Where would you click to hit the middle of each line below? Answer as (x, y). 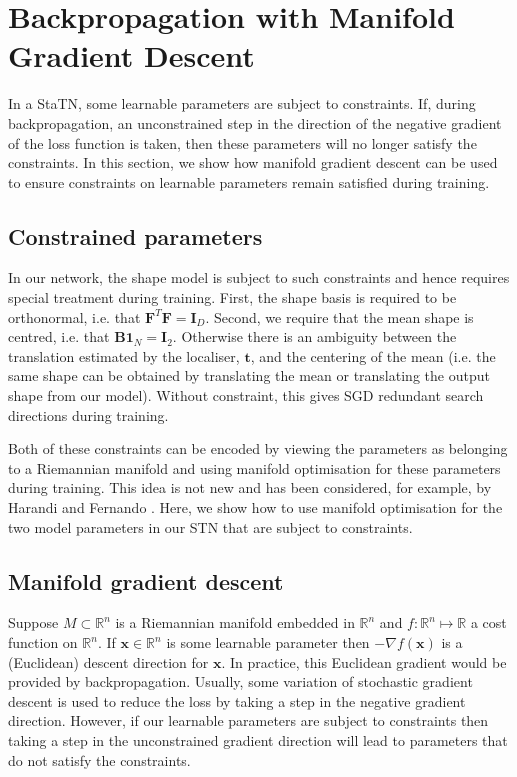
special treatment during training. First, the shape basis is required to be (232, 297)
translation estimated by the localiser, (124, 355)
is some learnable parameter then (268, 642)
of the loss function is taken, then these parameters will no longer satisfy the (242, 142)
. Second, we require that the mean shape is (339, 316)
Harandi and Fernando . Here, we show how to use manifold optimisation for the (255, 507)
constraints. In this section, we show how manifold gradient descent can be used (253, 162)
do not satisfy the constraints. (99, 759)
